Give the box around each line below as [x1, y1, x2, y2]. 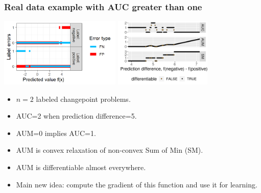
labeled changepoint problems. [36, 93, 131, 104]
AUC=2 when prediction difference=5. [16, 111, 137, 121]
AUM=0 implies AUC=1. [16, 127, 96, 138]
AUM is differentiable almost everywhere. [16, 161, 146, 172]
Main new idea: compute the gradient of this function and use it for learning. [16, 179, 257, 189]
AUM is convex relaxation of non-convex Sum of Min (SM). [16, 145, 203, 155]
